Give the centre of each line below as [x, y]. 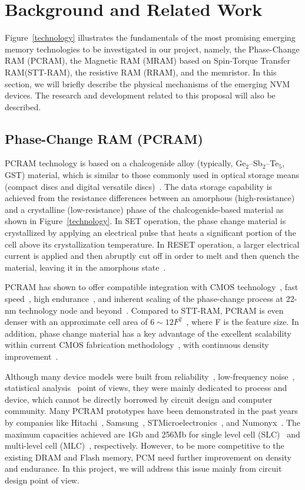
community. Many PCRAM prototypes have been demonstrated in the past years [151, 411]
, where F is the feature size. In [243, 322]
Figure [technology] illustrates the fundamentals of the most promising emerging [150, 37]
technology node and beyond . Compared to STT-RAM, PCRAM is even [151, 310]
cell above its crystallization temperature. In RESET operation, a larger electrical [152, 244]
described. [23, 106]
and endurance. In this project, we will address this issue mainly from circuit [143, 468]
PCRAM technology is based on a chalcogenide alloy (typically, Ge [125, 163]
